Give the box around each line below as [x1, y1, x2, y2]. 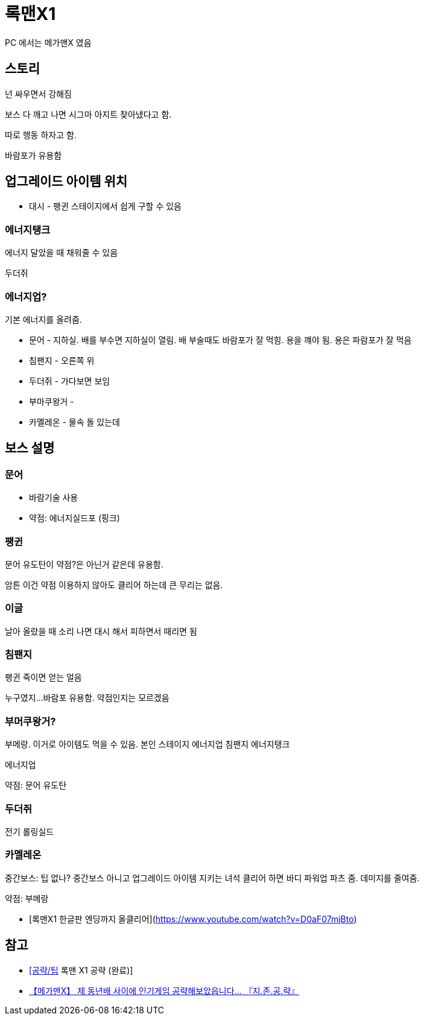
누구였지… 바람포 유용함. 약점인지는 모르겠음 [5, 692, 169, 703]
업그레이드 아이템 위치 [5, 174, 128, 189]
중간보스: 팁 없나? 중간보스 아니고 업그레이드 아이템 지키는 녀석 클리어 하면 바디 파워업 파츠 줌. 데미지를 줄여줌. [5, 872, 420, 883]
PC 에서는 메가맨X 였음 [5, 37, 92, 48]
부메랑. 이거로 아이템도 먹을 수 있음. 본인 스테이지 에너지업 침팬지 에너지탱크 [5, 739, 290, 750]
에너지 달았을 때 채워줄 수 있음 [5, 247, 118, 258]
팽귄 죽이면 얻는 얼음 [5, 672, 82, 683]
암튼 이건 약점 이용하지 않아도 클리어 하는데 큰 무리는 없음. [5, 579, 223, 590]
